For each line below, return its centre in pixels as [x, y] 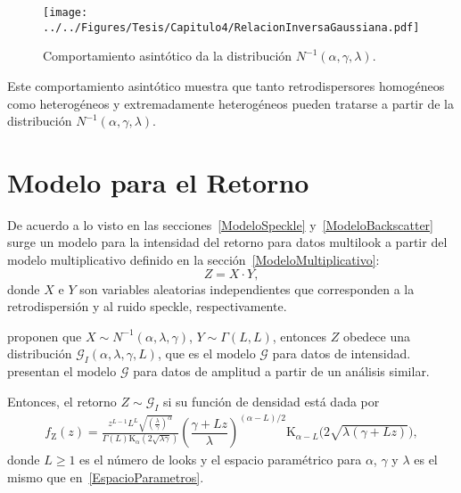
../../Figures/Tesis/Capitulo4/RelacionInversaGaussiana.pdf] [231, 27]
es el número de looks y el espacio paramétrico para [221, 460]
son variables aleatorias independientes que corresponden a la [247, 288]
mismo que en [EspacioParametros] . [106, 477]
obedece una [377, 336]
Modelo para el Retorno [158, 181]
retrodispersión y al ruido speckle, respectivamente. [147, 306]
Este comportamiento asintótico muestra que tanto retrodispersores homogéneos [226, 85]
